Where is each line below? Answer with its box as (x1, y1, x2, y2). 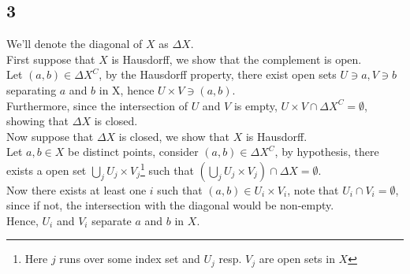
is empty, (233, 97, 278, 113)
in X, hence (99, 81, 155, 98)
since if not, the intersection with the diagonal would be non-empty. (6, 197, 334, 213)
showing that (6, 113, 69, 129)
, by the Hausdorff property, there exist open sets (99, 66, 337, 83)
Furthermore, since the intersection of (6, 97, 188, 113)
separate (91, 212, 132, 228)
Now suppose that (6, 128, 94, 144)
